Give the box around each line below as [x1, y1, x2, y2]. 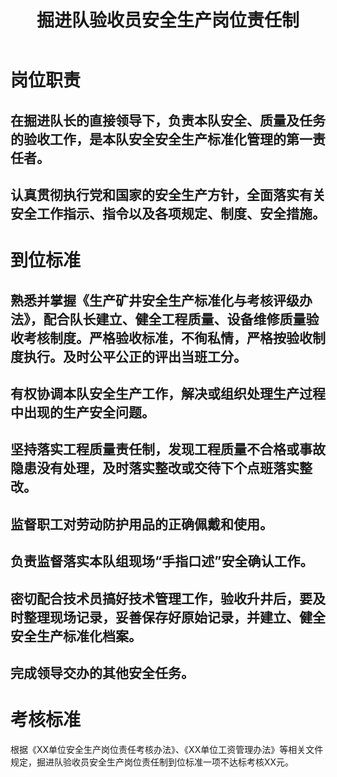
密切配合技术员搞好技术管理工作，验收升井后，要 [10, 590, 313, 607]
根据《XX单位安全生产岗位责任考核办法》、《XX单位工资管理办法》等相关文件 [10, 743, 324, 755]
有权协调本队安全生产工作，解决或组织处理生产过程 [10, 385, 326, 402]
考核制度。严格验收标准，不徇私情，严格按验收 [23, 329, 313, 346]
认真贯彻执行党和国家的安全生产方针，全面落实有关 [10, 186, 326, 203]
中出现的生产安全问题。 [10, 404, 155, 421]
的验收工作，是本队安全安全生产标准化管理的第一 [10, 131, 313, 148]
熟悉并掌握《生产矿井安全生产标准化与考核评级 [10, 292, 300, 309]
